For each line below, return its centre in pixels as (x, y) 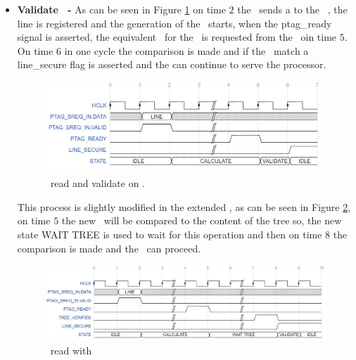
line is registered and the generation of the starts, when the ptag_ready (174, 23)
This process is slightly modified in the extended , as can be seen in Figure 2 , (184, 206)
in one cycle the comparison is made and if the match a (186, 50)
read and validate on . (98, 183)
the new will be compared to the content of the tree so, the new (202, 220)
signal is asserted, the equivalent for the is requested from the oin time (177, 37)
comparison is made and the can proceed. (109, 248)
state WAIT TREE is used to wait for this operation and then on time (170, 234)
